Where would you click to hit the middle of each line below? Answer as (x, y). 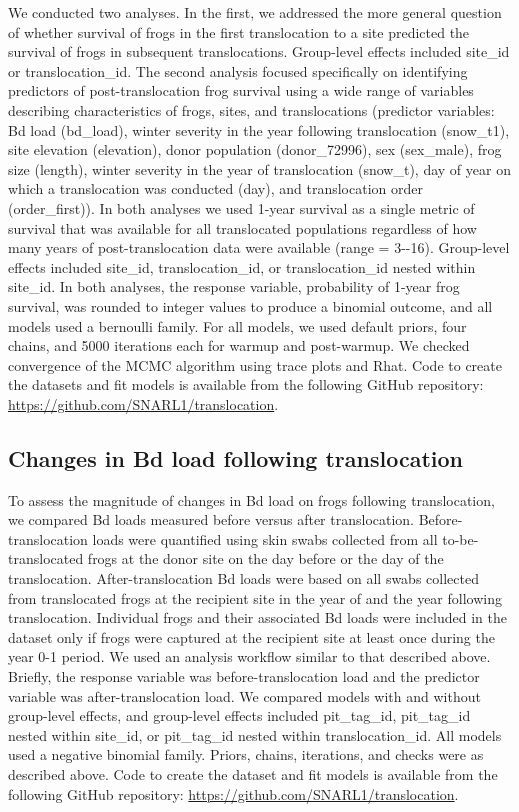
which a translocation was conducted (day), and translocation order (215, 188)
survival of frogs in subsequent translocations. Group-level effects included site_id (259, 51)
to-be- (460, 538)
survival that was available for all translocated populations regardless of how (242, 227)
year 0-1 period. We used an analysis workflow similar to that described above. (249, 656)
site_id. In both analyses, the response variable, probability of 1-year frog (234, 286)
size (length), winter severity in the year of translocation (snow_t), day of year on (259, 168)
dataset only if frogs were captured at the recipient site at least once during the (251, 636)
